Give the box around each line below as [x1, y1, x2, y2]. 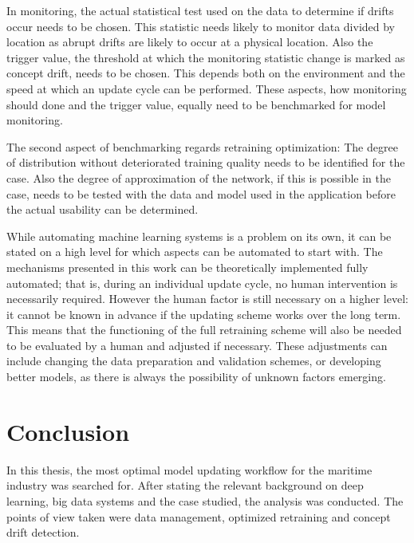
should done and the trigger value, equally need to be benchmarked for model [6, 96, 386, 112]
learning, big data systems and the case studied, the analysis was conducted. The [6, 492, 404, 509]
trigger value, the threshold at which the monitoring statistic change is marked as [6, 49, 405, 65]
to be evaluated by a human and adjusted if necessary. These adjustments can [6, 336, 388, 353]
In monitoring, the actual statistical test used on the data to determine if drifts [6, 2, 394, 18]
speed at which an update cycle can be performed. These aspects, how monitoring [6, 80, 407, 96]
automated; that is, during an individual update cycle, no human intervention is [6, 274, 398, 291]
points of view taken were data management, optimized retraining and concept [6, 508, 391, 525]
